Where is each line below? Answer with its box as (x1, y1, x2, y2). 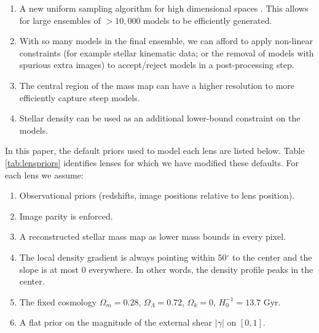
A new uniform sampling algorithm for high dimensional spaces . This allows (19, 2, 309, 14)
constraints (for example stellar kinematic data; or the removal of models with (19, 46, 314, 59)
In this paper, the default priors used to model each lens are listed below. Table (5, 144, 305, 157)
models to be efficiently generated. (143, 13, 272, 26)
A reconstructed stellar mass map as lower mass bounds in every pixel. (19, 230, 286, 243)
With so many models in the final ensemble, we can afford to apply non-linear (19, 34, 313, 47)
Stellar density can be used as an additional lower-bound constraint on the (19, 112, 301, 124)
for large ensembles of (19, 13, 101, 26)
